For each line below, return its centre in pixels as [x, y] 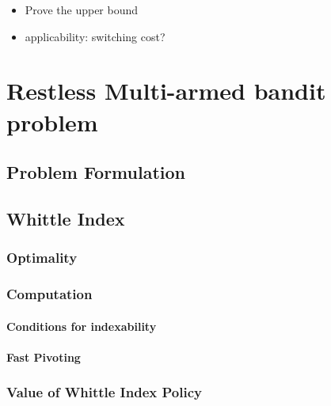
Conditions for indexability [82, 326]
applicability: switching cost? [95, 36]
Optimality [42, 258]
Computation [49, 294]
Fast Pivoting [44, 357]
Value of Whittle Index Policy [104, 392]
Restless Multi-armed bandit [166, 91]
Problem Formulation [96, 172]
